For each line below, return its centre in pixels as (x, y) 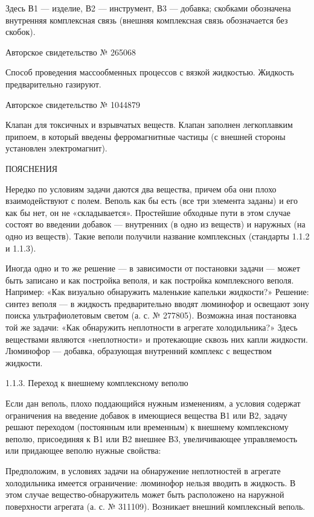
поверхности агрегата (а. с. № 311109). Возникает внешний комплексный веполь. (155, 506)
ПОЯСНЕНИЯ (32, 168)
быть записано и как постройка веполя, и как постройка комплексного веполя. (150, 280)
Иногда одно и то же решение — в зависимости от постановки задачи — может (153, 268)
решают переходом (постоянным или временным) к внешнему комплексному (147, 427)
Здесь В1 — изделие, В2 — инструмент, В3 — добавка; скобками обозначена (148, 8)
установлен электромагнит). (56, 148)
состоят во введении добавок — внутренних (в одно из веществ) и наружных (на (155, 224)
